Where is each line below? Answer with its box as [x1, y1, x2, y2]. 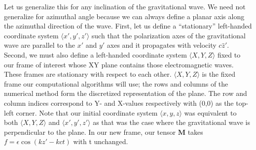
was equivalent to [184, 107, 237, 118]
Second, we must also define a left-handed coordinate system [4, 49, 187, 60]
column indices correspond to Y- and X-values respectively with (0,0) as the [4, 97, 234, 108]
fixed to [217, 49, 241, 60]
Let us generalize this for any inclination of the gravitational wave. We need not [4, 1, 246, 11]
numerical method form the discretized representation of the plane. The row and [4, 88, 247, 98]
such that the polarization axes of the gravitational [91, 30, 246, 40]
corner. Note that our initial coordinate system [16, 107, 158, 118]
